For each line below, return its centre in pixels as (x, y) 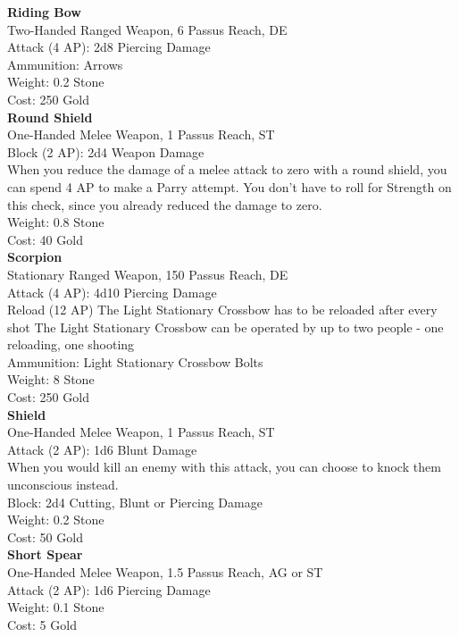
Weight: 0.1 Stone (56, 607)
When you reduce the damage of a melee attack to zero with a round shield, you (227, 169)
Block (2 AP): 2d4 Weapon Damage (106, 151)
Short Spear (45, 554)
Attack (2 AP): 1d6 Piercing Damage (109, 589)
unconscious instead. (63, 485)
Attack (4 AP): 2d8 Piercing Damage (109, 47)
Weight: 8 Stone (51, 379)
